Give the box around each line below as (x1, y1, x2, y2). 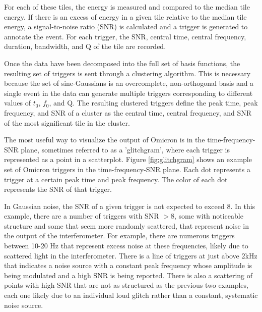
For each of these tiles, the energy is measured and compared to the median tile (4, 2, 250, 12)
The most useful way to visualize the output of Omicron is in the (4, 134, 205, 145)
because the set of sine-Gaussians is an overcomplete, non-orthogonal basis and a (4, 78, 254, 88)
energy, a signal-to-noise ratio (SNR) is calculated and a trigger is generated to (4, 21, 248, 32)
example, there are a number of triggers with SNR (4, 211, 159, 221)
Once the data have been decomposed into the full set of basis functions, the (4, 58, 240, 68)
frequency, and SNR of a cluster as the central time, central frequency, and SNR (4, 107, 252, 118)
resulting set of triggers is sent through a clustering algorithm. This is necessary (4, 68, 251, 78)
